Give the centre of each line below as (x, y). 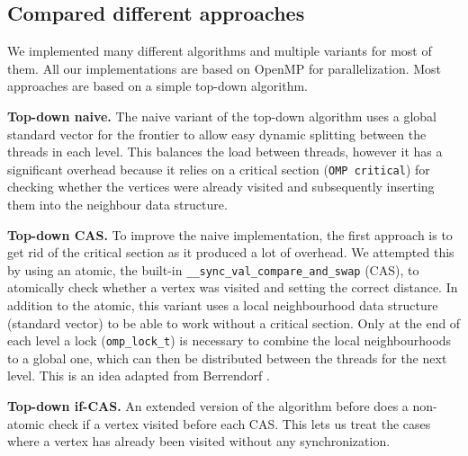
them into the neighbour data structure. (117, 205)
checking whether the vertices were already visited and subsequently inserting (221, 187)
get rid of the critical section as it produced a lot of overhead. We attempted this (231, 252)
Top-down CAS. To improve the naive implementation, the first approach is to (230, 234)
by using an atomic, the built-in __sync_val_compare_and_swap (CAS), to (213, 269)
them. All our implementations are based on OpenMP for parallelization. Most (225, 68)
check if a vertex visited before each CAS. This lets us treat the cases (239, 423)
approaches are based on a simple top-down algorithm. (158, 86)
